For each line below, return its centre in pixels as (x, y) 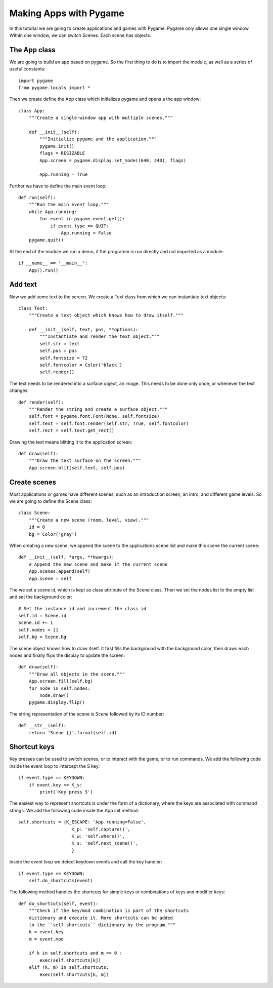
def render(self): (41, 402)
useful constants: (27, 69)
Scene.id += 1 (36, 623)
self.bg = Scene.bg (42, 637)
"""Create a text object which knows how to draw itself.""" (106, 315)
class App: (32, 111)
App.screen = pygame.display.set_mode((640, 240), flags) (113, 160)
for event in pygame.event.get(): (82, 219)
